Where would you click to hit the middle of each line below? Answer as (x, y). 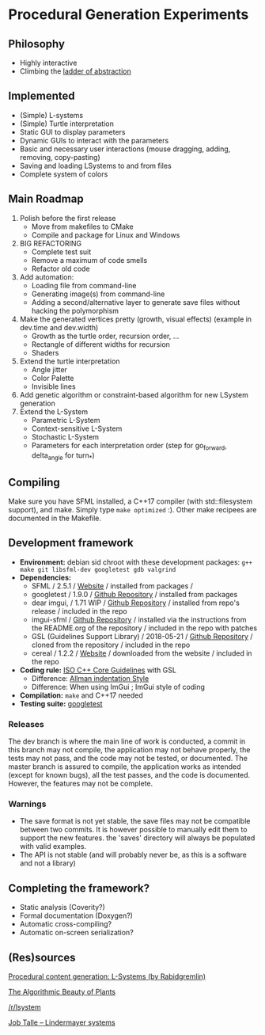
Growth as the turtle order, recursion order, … (105, 336)
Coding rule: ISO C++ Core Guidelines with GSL (98, 670)
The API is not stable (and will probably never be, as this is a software (133, 855)
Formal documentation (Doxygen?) (76, 915)
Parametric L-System (66, 420)
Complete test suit (61, 252)
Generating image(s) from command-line (98, 294)
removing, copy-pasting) (60, 157)
